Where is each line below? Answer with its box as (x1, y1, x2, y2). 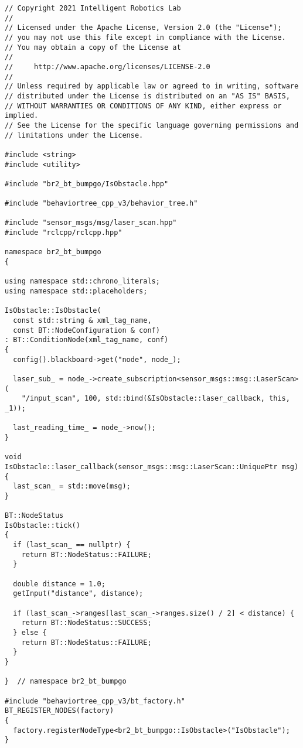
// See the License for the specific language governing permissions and (5, 121, 299, 129)
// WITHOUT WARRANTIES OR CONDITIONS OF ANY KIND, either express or (5, 101, 282, 110)
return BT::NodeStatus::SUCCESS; (21, 619, 152, 627)
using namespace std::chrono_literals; (5, 277, 160, 286)
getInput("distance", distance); (13, 589, 144, 598)
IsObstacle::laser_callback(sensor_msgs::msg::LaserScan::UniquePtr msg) (5, 462, 299, 471)
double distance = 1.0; (13, 579, 105, 588)
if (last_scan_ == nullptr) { (13, 541, 131, 549)
